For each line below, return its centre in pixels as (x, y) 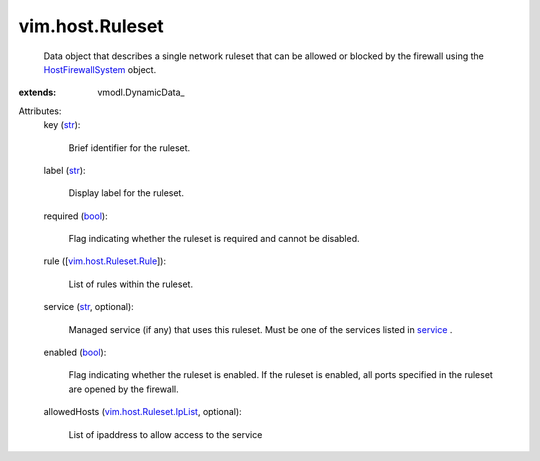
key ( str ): (62, 125)
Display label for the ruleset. (126, 193)
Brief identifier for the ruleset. (129, 147)
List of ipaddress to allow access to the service (165, 434)
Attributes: (40, 111)
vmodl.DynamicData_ (141, 92)
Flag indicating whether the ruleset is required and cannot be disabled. (214, 239)
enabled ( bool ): (75, 352)
